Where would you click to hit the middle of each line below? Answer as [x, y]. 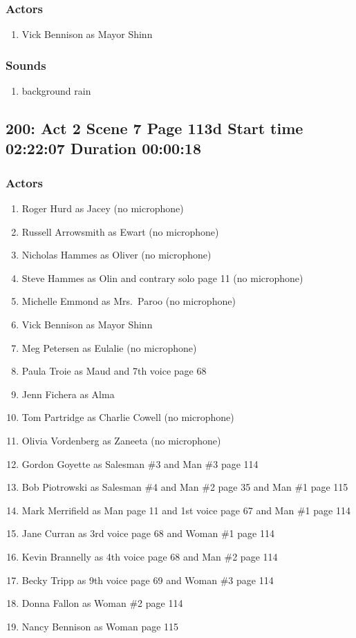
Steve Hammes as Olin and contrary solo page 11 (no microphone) [162, 278]
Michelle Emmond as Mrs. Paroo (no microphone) [129, 301]
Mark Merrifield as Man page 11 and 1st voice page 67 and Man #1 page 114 [186, 510]
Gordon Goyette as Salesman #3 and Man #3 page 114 [140, 463]
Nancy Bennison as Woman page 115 [100, 626]
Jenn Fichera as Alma [68, 394]
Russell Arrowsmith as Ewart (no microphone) [120, 231]
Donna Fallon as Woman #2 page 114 [102, 603]
